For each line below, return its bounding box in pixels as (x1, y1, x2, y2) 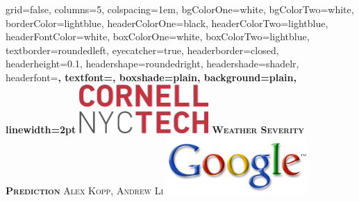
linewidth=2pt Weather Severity (6, 121, 305, 136)
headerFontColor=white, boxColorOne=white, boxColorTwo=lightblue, (6, 29, 310, 44)
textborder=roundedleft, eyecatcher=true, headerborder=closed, (6, 42, 279, 57)
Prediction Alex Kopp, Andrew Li (6, 183, 164, 198)
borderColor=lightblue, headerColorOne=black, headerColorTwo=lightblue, (6, 15, 328, 30)
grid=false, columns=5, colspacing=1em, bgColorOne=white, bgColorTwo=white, (6, 2, 354, 16)
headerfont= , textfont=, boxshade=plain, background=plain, (6, 69, 297, 84)
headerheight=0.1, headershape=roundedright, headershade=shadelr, (6, 56, 299, 71)
